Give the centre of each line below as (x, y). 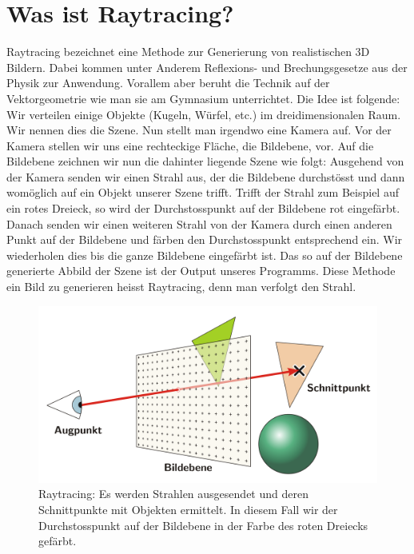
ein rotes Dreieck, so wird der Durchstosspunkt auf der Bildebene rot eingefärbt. (203, 208)
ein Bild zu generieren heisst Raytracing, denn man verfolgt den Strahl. (181, 287)
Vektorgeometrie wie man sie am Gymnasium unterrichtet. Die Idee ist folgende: (203, 98)
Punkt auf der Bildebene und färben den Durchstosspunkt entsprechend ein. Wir (205, 239)
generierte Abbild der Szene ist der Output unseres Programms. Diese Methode (201, 271)
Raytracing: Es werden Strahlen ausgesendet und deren (173, 494)
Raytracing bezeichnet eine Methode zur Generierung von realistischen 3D (188, 52)
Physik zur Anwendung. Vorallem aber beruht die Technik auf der (168, 83)
